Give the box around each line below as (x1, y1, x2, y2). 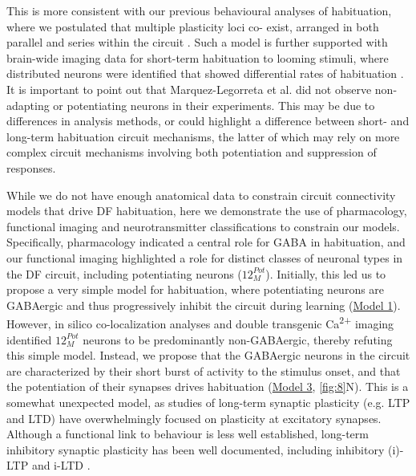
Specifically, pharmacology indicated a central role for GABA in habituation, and (6, 234, 406, 250)
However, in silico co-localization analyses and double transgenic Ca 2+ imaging (6, 313, 394, 332)
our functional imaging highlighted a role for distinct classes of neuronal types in (6, 249, 403, 266)
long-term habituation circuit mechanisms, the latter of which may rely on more (6, 128, 400, 144)
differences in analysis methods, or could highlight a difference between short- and (6, 112, 410, 129)
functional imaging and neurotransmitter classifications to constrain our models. (6, 218, 400, 234)
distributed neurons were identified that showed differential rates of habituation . (6, 65, 404, 82)
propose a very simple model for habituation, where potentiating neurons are (6, 281, 385, 298)
